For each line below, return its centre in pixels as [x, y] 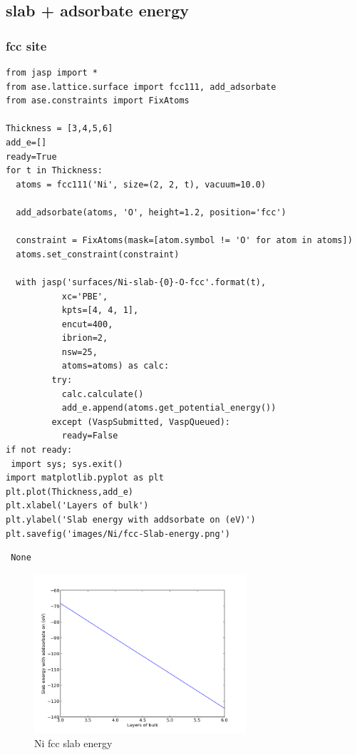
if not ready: [39, 450]
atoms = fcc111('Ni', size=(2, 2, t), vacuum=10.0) [141, 184]
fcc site [26, 45]
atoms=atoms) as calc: [115, 366]
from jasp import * [52, 73]
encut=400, [87, 324]
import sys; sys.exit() [67, 464]
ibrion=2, [85, 338]
